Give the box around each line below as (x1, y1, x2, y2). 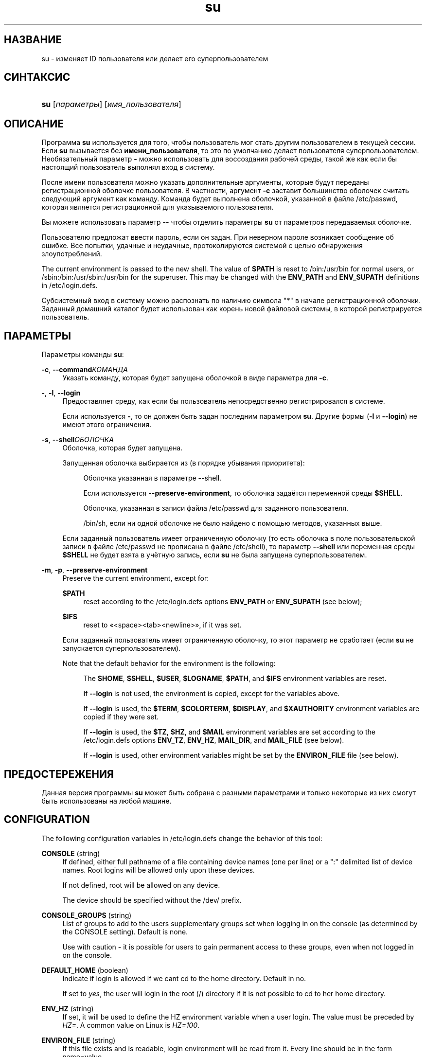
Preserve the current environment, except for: (62, 574, 209, 583)
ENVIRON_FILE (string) (41, 1036, 116, 1044)
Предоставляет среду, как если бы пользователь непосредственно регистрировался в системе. (62, 397, 385, 406)
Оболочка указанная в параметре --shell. (83, 474, 222, 483)
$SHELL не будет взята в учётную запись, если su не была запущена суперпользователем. (62, 551, 367, 559)
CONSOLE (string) (41, 849, 100, 858)
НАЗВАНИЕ (4, 34, 62, 46)
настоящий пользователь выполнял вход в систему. (41, 163, 215, 172)
